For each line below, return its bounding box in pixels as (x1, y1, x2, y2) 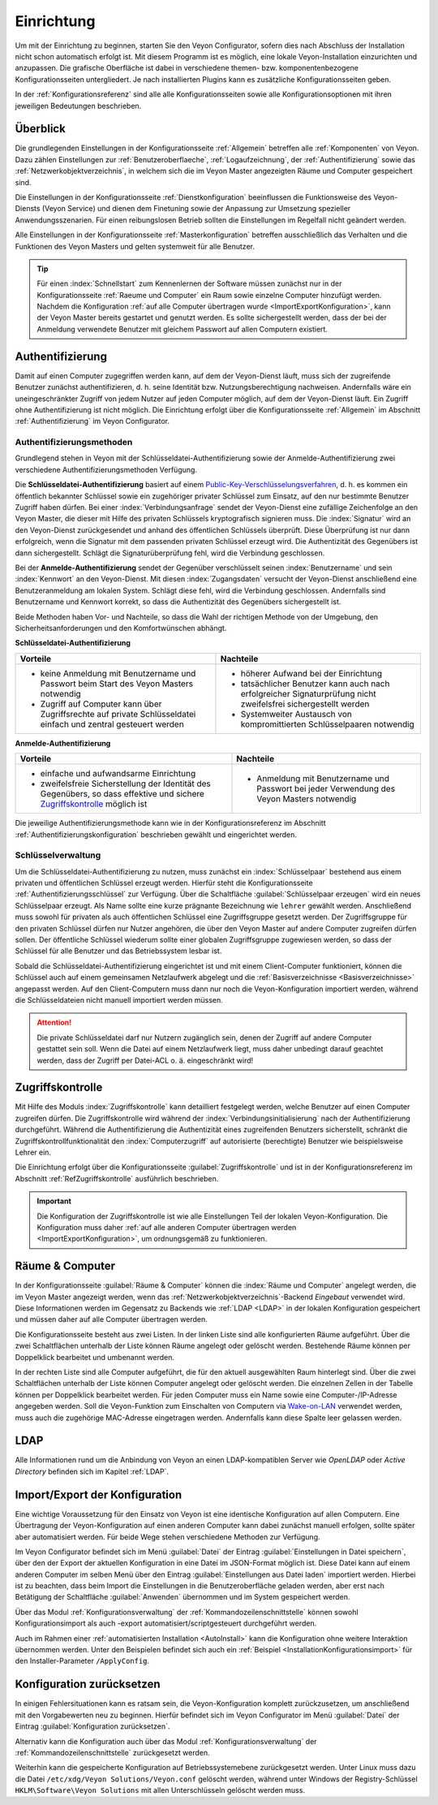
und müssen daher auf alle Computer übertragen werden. (15, 1315, 208, 1324)
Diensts (15, 204, 41, 214)
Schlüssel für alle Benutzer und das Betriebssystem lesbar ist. (15, 946, 222, 956)
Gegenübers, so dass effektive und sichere (40, 788, 204, 800)
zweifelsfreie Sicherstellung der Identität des (40, 778, 211, 789)
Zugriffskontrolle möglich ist (40, 798, 148, 810)
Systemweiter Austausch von (240, 708, 352, 719)
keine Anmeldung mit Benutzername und (40, 667, 196, 679)
